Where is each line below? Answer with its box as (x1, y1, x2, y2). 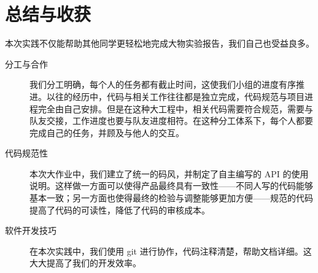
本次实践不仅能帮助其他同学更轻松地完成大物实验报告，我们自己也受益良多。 (5, 37, 314, 50)
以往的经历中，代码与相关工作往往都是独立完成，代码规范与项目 (46, 90, 304, 102)
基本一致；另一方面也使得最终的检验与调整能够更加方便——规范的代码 (29, 191, 313, 204)
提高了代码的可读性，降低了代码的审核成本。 (29, 203, 210, 216)
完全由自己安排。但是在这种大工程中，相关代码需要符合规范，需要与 (37, 102, 313, 115)
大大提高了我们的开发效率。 (29, 256, 141, 269)
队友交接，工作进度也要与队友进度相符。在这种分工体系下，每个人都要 (29, 114, 313, 127)
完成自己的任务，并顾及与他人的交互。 (29, 126, 184, 139)
